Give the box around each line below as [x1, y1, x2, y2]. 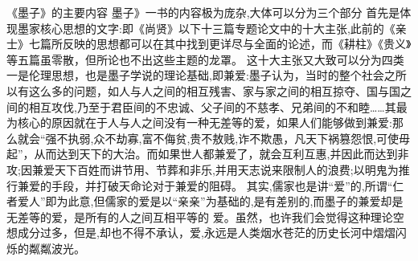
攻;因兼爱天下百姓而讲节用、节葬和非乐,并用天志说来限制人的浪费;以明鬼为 [6, 161, 399, 177]
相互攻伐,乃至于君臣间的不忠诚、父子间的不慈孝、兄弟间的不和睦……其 [28, 98, 396, 115]
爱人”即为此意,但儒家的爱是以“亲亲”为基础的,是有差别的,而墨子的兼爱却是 [17, 193, 404, 210]
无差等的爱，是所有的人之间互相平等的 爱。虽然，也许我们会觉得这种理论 [6, 208, 393, 225]
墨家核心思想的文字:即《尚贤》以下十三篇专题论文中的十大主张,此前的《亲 [17, 19, 407, 36]
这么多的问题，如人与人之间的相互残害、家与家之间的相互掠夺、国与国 [28, 82, 400, 99]
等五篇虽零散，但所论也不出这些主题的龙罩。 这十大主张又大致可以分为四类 [6, 51, 404, 67]
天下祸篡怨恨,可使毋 [305, 129, 411, 146]
